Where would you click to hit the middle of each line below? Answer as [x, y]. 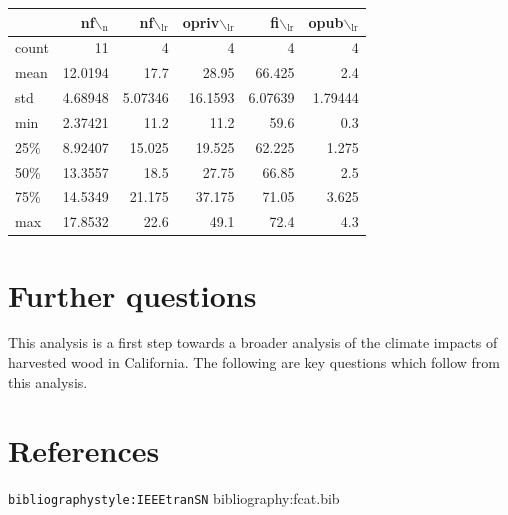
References [84, 450]
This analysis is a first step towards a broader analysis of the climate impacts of [253, 342]
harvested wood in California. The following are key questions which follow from [254, 362]
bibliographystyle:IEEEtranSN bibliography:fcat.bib [174, 498]
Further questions [132, 294]
